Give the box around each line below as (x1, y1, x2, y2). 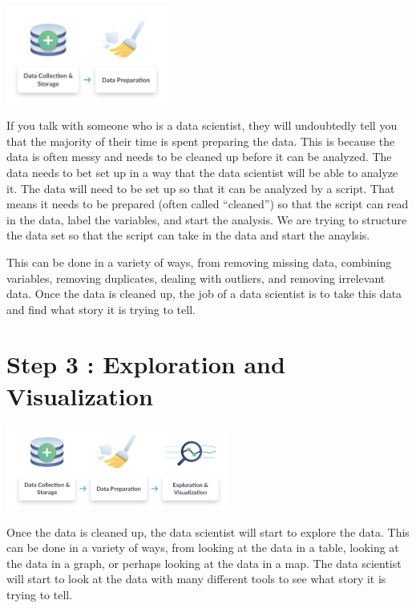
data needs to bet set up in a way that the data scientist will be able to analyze (6, 163, 398, 180)
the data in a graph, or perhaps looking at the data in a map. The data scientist (6, 554, 402, 571)
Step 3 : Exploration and (6, 348, 285, 381)
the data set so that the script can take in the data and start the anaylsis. (6, 227, 370, 244)
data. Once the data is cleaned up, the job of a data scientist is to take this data (6, 285, 402, 302)
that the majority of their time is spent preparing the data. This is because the (6, 132, 395, 149)
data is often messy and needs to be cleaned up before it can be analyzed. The (6, 148, 392, 165)
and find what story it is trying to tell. (6, 300, 196, 317)
